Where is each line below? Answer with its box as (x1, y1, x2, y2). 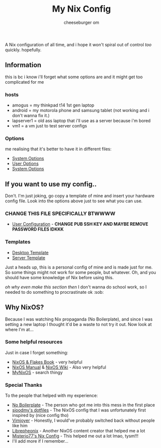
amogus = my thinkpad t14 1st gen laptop (12, 102, 95, 108)
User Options (12, 161, 39, 166)
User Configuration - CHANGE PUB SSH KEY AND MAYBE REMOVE (12, 221, 148, 227)
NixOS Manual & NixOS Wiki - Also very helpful (12, 364, 107, 370)
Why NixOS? (5, 303, 44, 312)
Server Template (12, 254, 46, 261)
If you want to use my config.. (5, 180, 97, 188)
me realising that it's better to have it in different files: (5, 146, 112, 152)
